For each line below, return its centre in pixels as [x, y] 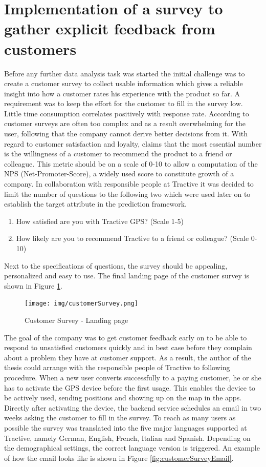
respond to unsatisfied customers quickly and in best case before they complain [128, 347]
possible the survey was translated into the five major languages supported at [126, 427]
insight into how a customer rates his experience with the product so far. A [122, 93]
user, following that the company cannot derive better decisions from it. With [126, 134]
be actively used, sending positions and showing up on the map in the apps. [123, 398]
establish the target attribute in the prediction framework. [95, 204]
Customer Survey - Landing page [76, 320]
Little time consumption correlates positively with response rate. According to [127, 113]
